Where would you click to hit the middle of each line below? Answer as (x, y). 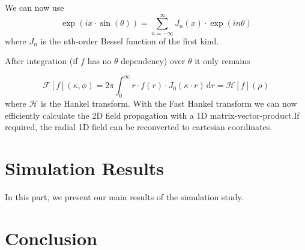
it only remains (222, 61)
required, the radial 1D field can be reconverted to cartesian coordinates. (139, 127)
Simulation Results (85, 168)
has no (99, 61)
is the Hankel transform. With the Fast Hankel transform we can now (169, 103)
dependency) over (153, 61)
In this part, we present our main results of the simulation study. (124, 197)
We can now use (35, 7)
